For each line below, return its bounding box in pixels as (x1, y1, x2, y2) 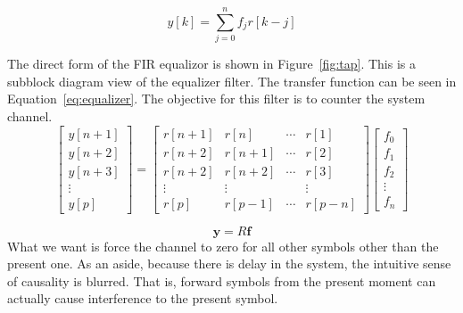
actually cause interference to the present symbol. (7, 289, 278, 308)
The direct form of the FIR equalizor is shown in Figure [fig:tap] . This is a (7, 54, 417, 73)
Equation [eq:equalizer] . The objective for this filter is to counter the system (7, 89, 426, 108)
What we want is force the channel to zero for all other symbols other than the (7, 236, 439, 255)
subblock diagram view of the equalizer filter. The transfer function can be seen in (7, 71, 457, 90)
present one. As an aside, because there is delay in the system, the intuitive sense (7, 254, 451, 273)
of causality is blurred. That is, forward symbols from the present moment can (7, 271, 436, 290)
